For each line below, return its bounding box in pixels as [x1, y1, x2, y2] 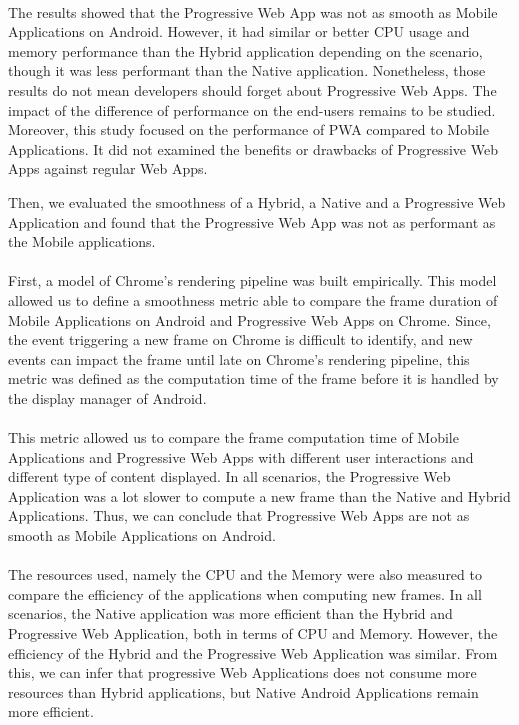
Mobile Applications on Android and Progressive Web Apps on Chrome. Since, [8, 309, 491, 330]
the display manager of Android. [8, 387, 207, 408]
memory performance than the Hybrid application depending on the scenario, [8, 40, 483, 61]
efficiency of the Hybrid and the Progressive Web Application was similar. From [8, 642, 498, 663]
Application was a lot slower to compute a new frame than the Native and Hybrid [8, 485, 511, 506]
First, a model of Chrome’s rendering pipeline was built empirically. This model [8, 270, 497, 291]
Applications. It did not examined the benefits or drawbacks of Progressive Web [8, 138, 498, 159]
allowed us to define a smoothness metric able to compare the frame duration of [8, 289, 498, 310]
